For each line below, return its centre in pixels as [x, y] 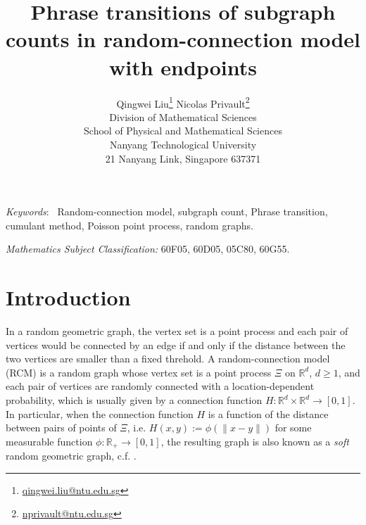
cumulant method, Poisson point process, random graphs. [130, 225]
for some [293, 428]
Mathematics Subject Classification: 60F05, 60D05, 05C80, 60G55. [148, 249]
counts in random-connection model [183, 39]
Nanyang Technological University [183, 144]
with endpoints [183, 67]
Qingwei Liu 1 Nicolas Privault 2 [183, 102]
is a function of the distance [268, 413]
